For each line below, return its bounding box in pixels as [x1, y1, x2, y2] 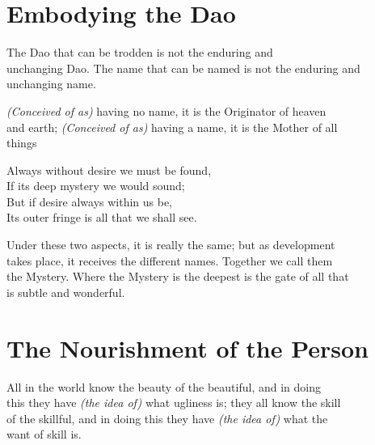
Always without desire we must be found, [6, 161, 212, 178]
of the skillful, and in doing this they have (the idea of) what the [6, 409, 328, 426]
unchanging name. [6, 75, 96, 92]
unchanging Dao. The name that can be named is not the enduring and [6, 59, 360, 76]
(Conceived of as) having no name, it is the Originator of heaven [6, 102, 327, 119]
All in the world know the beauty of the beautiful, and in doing [6, 378, 321, 395]
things [6, 134, 37, 151]
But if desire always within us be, [6, 193, 173, 210]
